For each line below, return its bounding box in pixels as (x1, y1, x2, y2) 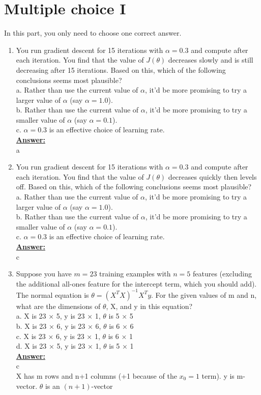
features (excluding (192, 268, 252, 279)
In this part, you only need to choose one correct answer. (4, 27, 182, 38)
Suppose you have (16, 268, 72, 279)
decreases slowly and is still (168, 54, 253, 65)
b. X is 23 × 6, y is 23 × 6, (16, 321, 101, 331)
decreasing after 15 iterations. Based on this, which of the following (16, 64, 226, 75)
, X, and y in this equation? (106, 300, 193, 311)
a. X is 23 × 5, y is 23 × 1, (16, 311, 101, 321)
